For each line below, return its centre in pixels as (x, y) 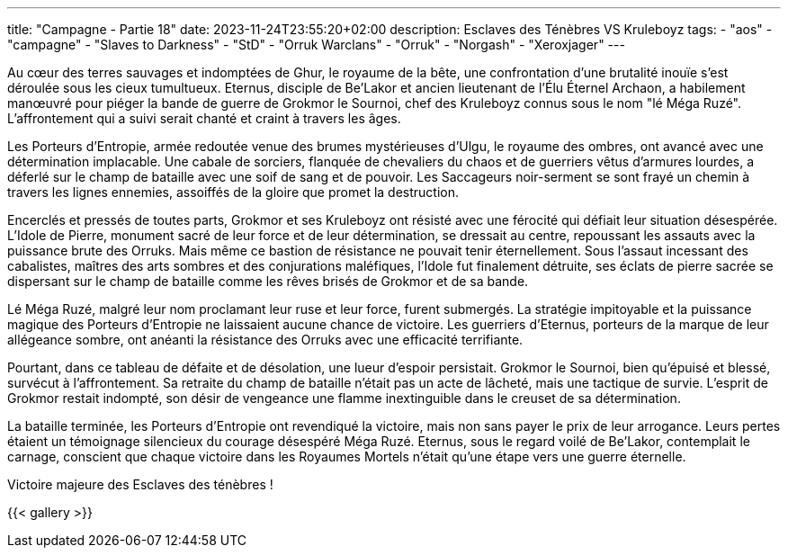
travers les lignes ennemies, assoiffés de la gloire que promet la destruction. (233, 192)
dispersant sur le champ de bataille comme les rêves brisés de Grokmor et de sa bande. (268, 281)
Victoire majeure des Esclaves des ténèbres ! (140, 484)
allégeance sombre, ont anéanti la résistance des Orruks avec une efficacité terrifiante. (265, 340)
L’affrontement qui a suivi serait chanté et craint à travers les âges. (204, 118)
